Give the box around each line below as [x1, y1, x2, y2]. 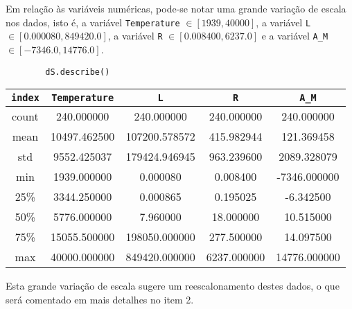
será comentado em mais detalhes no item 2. [6, 292, 194, 306]
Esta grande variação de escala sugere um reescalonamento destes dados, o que [6, 279, 340, 293]
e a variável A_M [261, 28, 328, 43]
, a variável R [107, 28, 163, 43]
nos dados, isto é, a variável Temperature [6, 15, 180, 29]
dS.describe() [45, 67, 110, 77]
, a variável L [256, 15, 311, 29]
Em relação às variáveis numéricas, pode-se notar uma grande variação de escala [6, 1, 346, 15]
